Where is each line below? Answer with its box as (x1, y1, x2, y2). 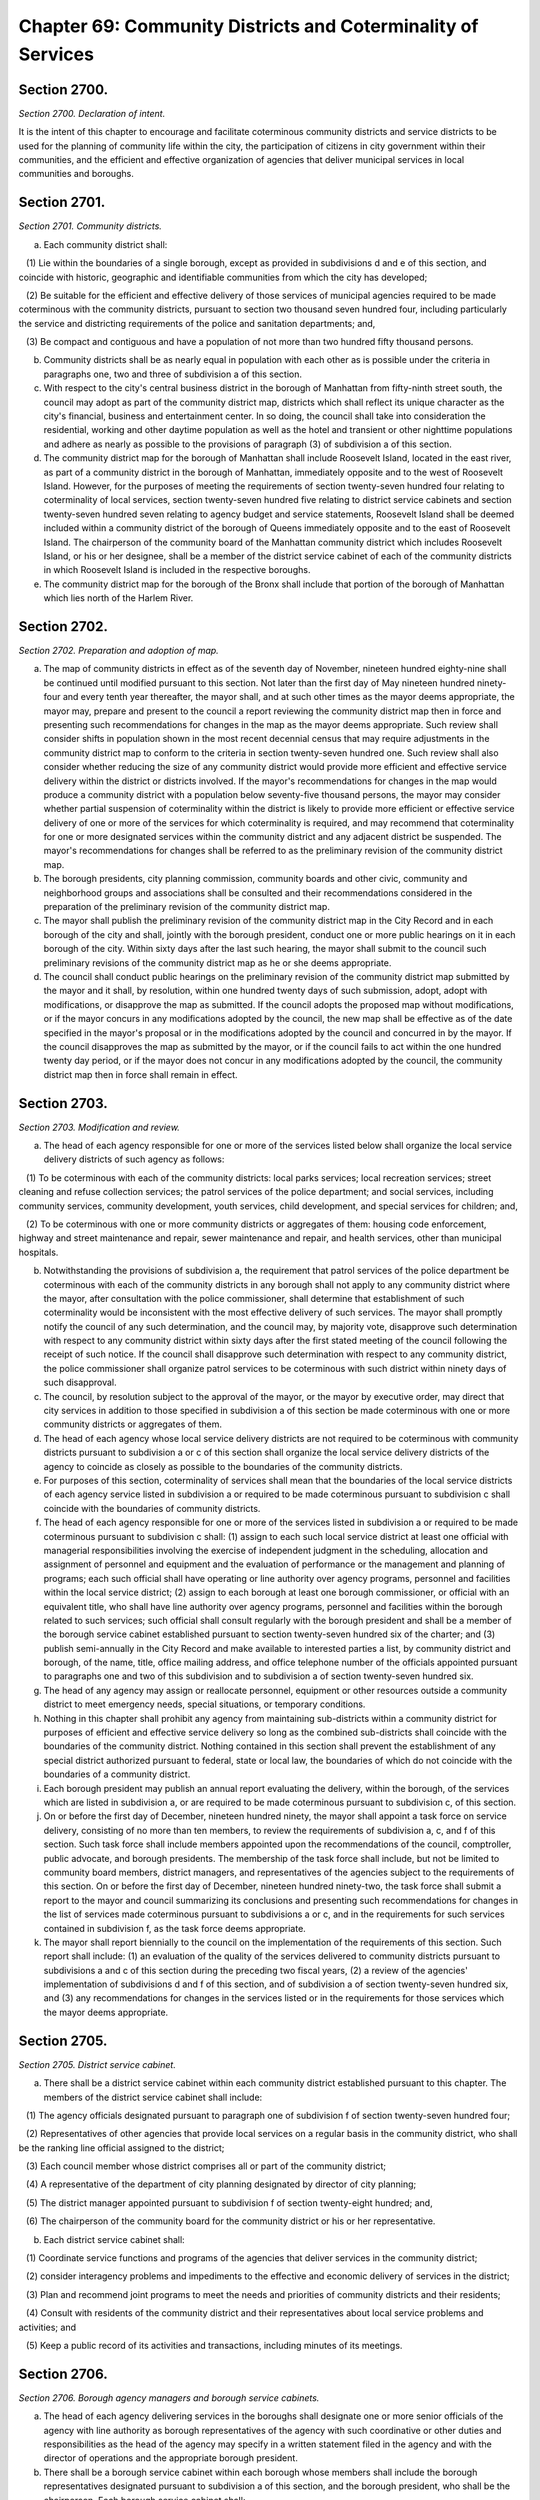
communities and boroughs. (18, 168, 134, 180)
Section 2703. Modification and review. (18, 1121, 180, 1133)
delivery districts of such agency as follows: (43, 1153, 225, 1165)
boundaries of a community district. (43, 1768, 191, 1780)
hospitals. (18, 1246, 59, 1258)
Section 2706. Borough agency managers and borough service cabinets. (18, 2391, 320, 2404)
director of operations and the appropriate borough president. (43, 2452, 299, 2464)
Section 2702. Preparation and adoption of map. (18, 645, 219, 656)
